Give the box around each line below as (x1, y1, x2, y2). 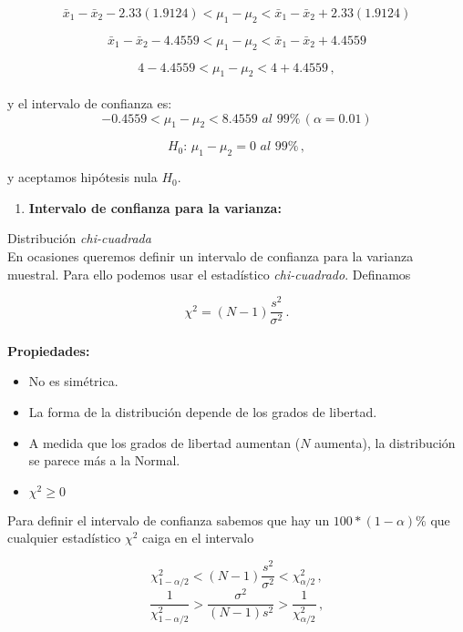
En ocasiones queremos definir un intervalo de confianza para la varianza (7, 246, 414, 265)
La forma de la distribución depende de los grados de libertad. (28, 403, 377, 422)
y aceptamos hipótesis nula (7, 168, 158, 187)
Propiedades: (7, 341, 90, 360)
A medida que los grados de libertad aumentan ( (28, 433, 301, 452)
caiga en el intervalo (142, 528, 254, 547)
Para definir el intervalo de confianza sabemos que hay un (7, 510, 330, 529)
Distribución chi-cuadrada (7, 229, 151, 248)
